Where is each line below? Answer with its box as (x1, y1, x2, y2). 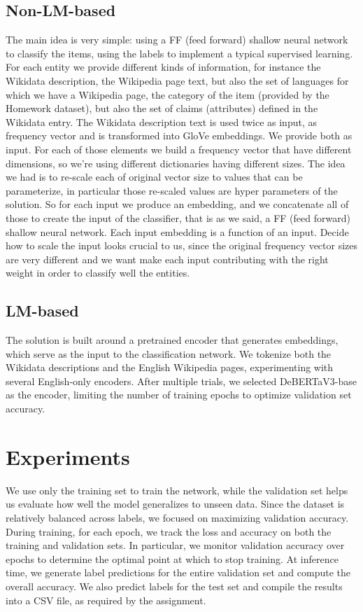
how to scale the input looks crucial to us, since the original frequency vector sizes (6, 238, 358, 253)
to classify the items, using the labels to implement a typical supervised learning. (6, 46, 353, 60)
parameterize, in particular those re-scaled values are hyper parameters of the (6, 183, 338, 197)
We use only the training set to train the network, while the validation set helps (6, 482, 348, 497)
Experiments (6, 442, 130, 471)
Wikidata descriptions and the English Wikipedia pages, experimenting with (6, 360, 334, 375)
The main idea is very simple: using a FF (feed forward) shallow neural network (6, 32, 348, 47)
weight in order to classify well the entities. (6, 265, 190, 280)
